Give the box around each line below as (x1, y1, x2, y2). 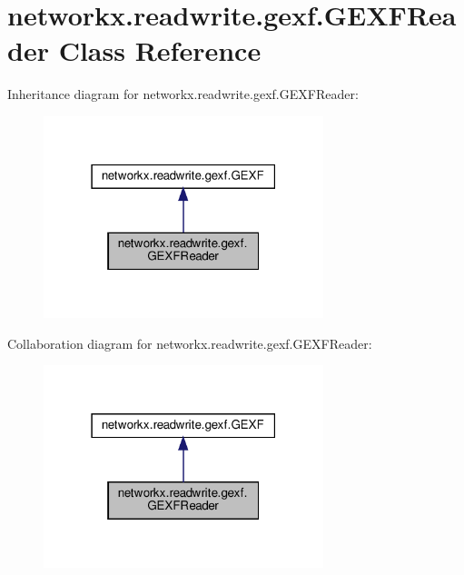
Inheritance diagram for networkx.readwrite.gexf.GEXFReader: (7, 84, 359, 104)
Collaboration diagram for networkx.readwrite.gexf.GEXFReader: (7, 333, 372, 352)
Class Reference (58, 32, 262, 69)
